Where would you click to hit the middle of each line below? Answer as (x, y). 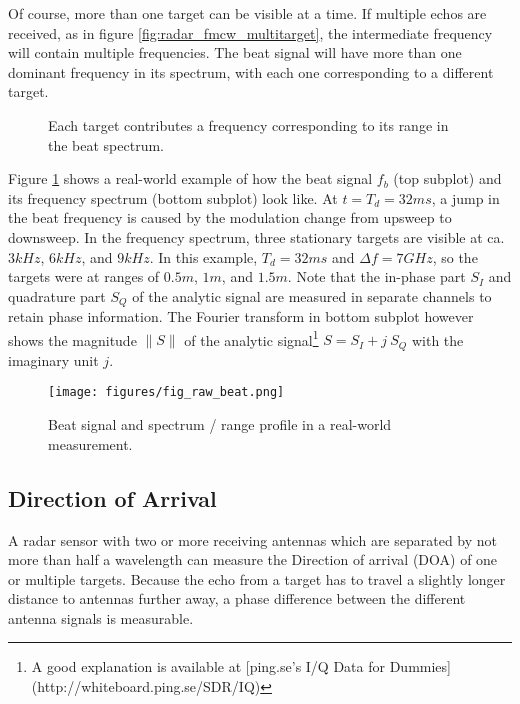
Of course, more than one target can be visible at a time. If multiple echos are (247, 13)
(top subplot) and (447, 178)
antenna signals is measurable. (101, 617)
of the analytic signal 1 (251, 338)
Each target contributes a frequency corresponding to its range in (248, 124)
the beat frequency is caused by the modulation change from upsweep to (230, 217)
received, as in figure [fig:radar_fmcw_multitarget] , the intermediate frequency (250, 32)
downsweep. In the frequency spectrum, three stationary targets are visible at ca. (256, 236)
